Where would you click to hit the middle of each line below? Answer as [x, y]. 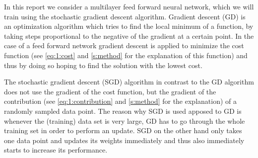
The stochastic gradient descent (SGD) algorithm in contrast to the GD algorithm [129, 82]
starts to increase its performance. [56, 150]
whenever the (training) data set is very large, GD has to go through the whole [125, 120]
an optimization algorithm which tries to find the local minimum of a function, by [129, 26]
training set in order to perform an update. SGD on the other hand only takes [123, 130]
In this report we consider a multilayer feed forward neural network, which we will [129, 6]
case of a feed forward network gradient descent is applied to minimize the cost [124, 45]
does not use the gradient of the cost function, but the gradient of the [110, 91]
